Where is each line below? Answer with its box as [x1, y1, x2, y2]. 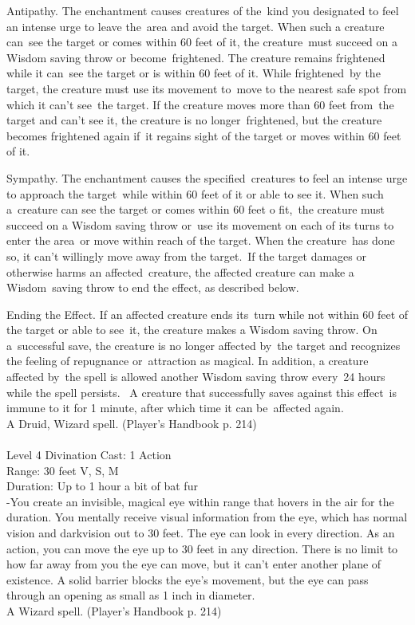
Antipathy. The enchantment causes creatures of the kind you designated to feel [6, 2, 399, 18]
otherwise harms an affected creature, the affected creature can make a [6, 263, 354, 280]
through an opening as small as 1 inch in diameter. [6, 587, 255, 603]
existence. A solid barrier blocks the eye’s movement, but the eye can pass [6, 571, 369, 588]
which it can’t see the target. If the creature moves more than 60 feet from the [6, 96, 394, 112]
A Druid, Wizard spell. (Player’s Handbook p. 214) [6, 415, 257, 431]
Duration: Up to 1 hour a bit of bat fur [6, 478, 198, 494]
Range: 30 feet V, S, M [6, 462, 119, 478]
